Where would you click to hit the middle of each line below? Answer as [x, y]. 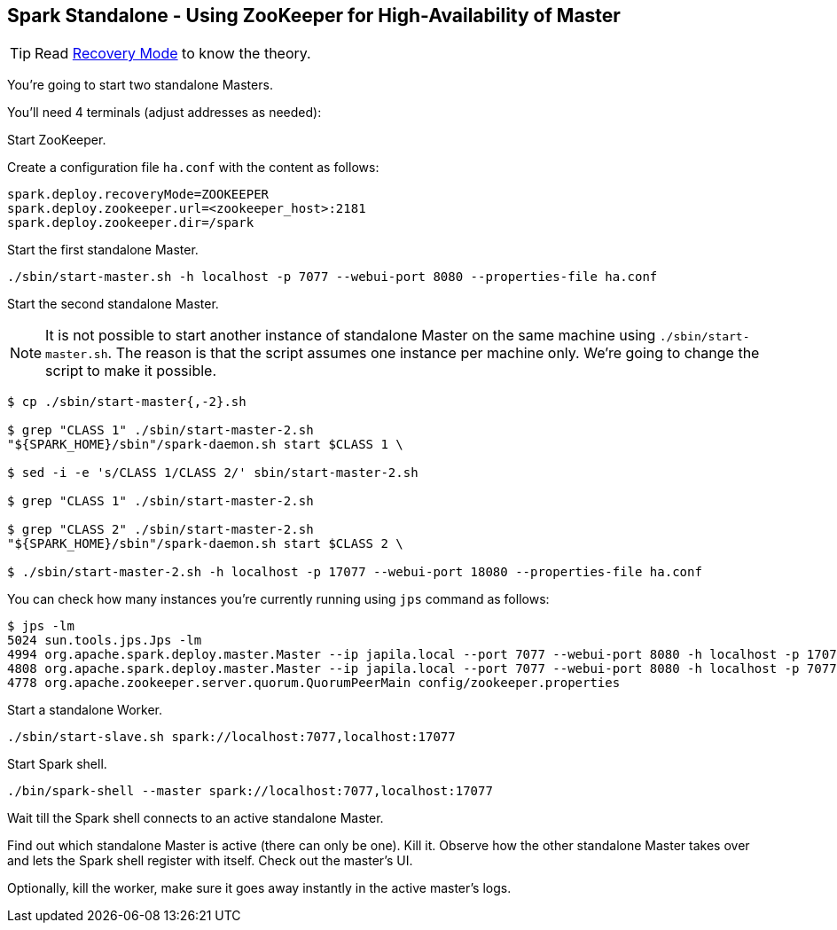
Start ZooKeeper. [57, 140]
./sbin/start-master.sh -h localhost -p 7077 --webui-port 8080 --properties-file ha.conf [332, 277]
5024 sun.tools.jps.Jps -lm [105, 641]
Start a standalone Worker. [85, 710]
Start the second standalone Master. [113, 304]
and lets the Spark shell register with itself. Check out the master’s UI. [210, 861]
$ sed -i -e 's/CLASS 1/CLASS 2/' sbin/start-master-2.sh [213, 473]
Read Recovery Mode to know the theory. [173, 54]
